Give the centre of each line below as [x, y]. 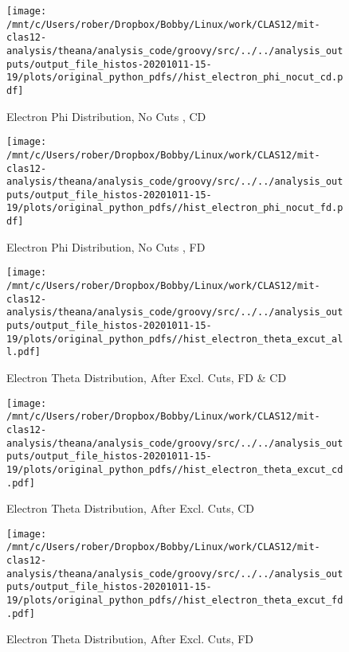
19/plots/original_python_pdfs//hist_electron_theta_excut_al [175, 339]
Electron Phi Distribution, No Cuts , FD [106, 246]
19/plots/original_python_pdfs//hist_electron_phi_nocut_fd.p [175, 208]
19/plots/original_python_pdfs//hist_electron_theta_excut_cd [175, 469]
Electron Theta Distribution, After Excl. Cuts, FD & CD [147, 377]
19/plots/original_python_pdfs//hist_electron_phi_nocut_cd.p [175, 78]
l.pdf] [24, 352]
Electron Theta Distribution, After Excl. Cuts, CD [131, 508]
